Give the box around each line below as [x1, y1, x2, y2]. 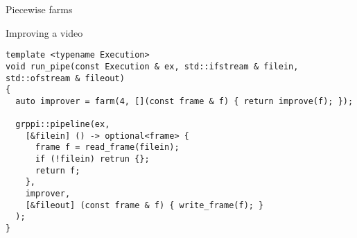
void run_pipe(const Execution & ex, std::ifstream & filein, [6, 61, 299, 71]
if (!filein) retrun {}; [35, 154, 150, 164]
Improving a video [6, 25, 83, 40]
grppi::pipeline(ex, [15, 119, 110, 130]
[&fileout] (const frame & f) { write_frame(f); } [25, 200, 264, 210]
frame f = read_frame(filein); [35, 142, 180, 153]
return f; [35, 165, 80, 176]
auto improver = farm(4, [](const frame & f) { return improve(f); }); [15, 96, 354, 106]
